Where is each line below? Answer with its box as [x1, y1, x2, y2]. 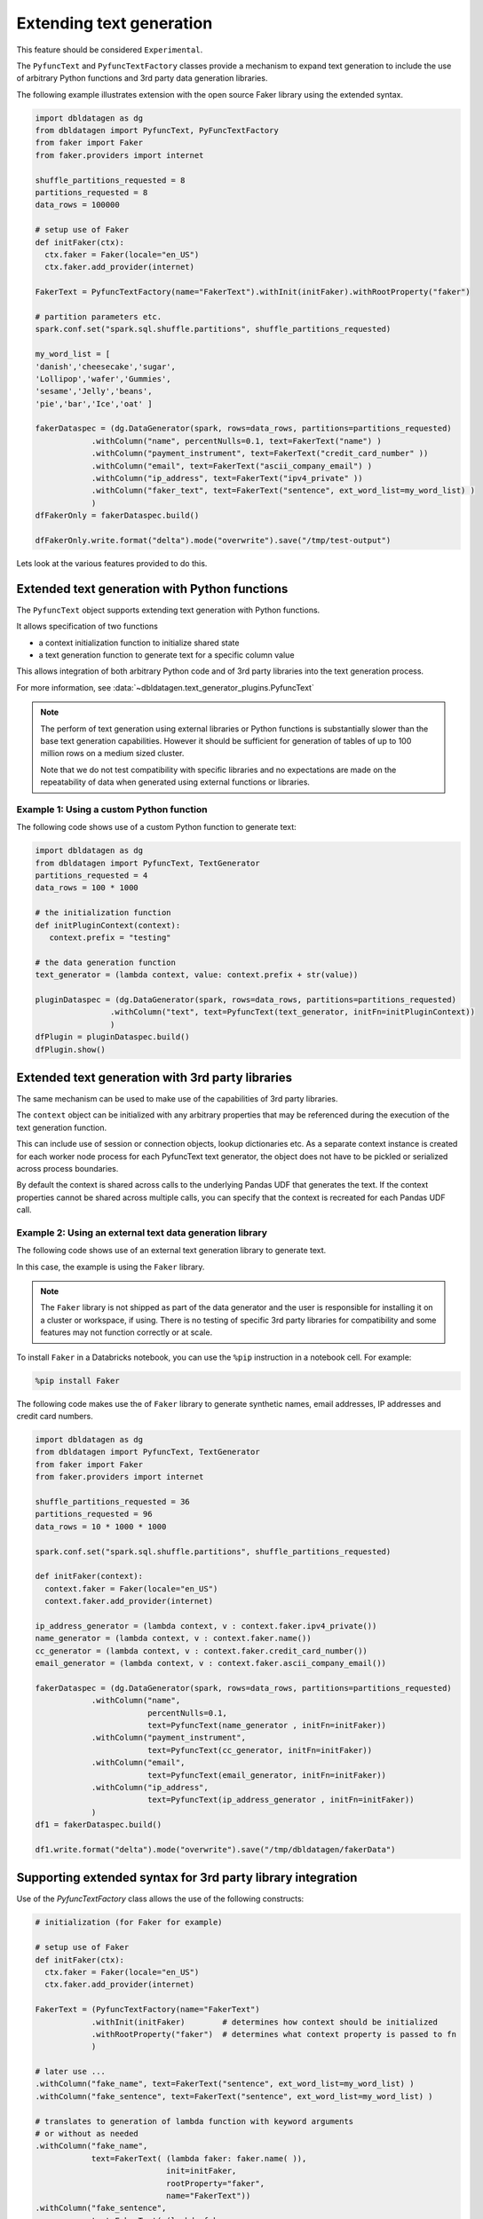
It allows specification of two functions [16, 621, 159, 632]
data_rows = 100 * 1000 [35, 883, 139, 893]
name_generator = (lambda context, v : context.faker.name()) [35, 1633, 312, 1644]
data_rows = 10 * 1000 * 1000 [35, 1521, 167, 1531]
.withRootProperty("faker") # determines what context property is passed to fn [91, 2029, 457, 2039]
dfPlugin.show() [35, 1044, 107, 1054]
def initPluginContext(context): [35, 920, 181, 930]
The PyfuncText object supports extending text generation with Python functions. [16, 604, 321, 615]
